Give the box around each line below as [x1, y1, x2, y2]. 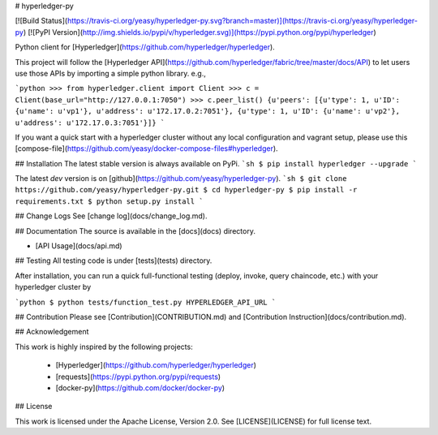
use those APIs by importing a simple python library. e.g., [15, 68, 206, 78]
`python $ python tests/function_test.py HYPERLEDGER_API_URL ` [15, 297, 277, 307]
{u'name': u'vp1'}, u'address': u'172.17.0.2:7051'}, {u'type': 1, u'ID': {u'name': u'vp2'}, [15, 106, 401, 116]
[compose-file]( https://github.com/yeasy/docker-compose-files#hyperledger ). [15, 144, 279, 153]
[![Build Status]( [15, 16, 68, 26]
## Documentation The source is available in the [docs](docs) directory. [15, 226, 255, 235]
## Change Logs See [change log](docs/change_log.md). [15, 211, 208, 221]
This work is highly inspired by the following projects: [15, 342, 194, 351]
